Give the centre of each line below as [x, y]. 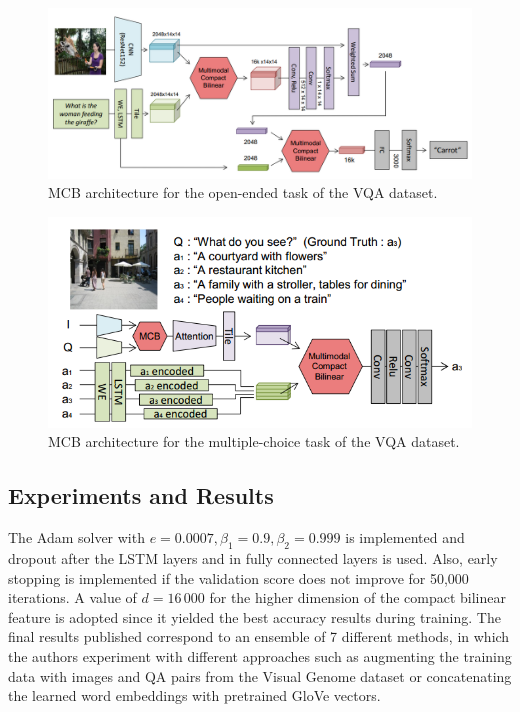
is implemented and [405, 537]
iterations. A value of [72, 597]
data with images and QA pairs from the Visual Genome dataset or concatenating [260, 675]
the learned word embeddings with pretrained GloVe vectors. [194, 695]
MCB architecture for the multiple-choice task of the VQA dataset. [254, 441]
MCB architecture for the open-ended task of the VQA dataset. [243, 192]
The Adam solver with [76, 537]
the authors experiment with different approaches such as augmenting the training [260, 655]
